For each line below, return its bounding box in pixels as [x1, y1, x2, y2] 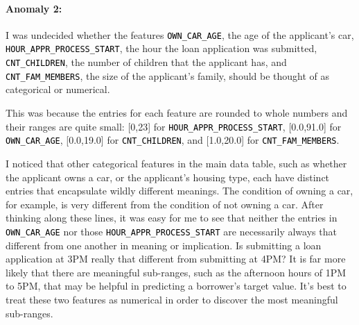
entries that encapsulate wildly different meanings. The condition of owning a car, [6, 183, 353, 198]
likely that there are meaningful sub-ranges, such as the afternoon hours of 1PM [6, 265, 347, 279]
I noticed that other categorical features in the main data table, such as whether [6, 156, 347, 170]
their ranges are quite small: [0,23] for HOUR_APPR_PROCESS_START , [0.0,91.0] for [6, 119, 342, 133]
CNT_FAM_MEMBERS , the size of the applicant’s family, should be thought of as [6, 68, 330, 83]
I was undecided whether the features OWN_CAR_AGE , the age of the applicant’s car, [6, 27, 354, 42]
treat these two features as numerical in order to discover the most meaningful [6, 292, 338, 306]
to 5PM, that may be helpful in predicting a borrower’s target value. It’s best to [6, 278, 347, 293]
